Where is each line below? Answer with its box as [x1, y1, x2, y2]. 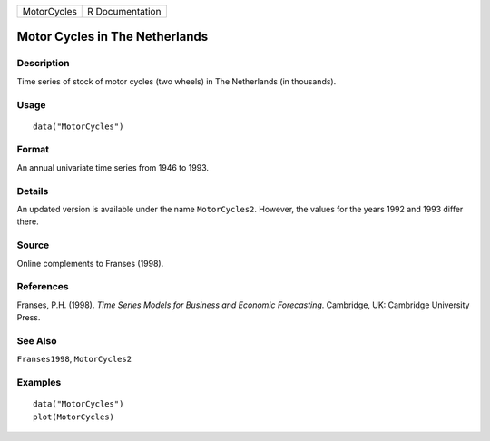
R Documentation [87, 5, 162, 17]
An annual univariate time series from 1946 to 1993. [16, 162, 209, 172]
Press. [16, 312, 41, 323]
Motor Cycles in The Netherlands [16, 29, 209, 44]
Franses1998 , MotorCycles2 [16, 354, 132, 365]
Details [16, 184, 49, 197]
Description [16, 57, 70, 70]
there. [16, 216, 40, 227]
